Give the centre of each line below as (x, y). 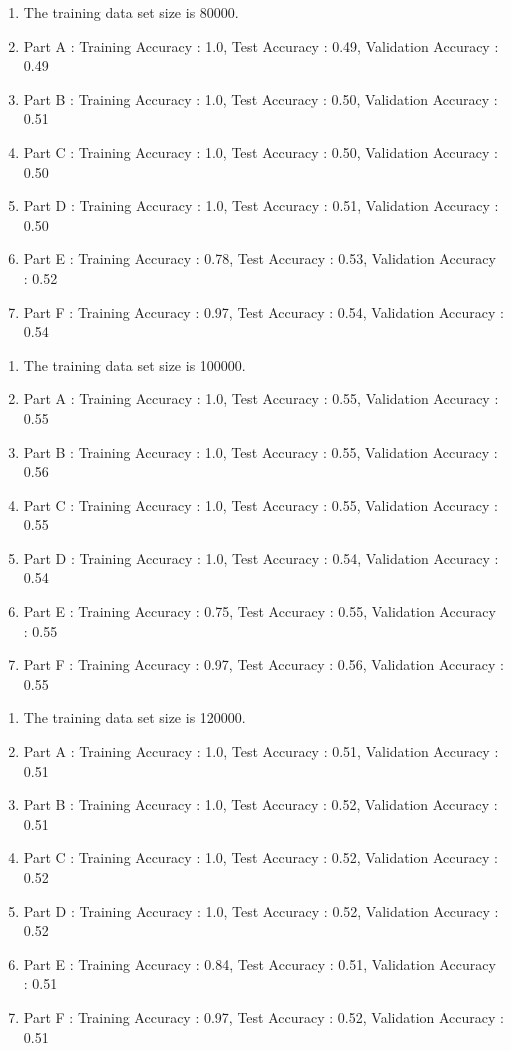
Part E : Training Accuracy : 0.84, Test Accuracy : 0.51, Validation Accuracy (259, 963)
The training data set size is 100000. (134, 364)
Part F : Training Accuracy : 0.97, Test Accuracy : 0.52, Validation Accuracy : (263, 1016)
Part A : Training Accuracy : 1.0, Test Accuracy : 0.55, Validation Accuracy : (261, 398)
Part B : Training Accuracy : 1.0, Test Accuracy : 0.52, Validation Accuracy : (260, 804)
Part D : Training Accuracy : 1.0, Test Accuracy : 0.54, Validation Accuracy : (261, 557)
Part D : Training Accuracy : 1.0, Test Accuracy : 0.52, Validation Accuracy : (261, 910)
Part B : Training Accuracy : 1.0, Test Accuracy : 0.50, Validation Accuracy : (260, 98)
